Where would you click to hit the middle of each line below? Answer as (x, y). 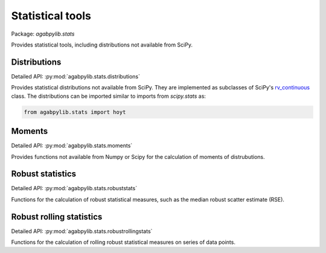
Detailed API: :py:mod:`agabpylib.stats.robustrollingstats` (82, 231)
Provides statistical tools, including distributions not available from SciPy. (102, 45)
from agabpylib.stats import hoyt (75, 112)
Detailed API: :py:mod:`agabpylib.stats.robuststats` (74, 188)
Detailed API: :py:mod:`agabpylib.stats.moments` (72, 146)
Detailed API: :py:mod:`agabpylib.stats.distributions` (75, 76)
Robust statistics (44, 174)
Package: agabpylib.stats (43, 34)
